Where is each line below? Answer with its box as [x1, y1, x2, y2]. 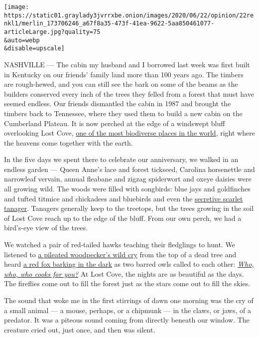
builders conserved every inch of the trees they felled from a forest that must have [4, 88, 254, 99]
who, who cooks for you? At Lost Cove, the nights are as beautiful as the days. [4, 268, 244, 279]
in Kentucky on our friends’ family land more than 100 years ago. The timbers [4, 69, 244, 79]
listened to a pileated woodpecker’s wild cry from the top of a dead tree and [4, 249, 237, 259]
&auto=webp [4, 36, 40, 44]
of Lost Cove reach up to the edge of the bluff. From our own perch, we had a [4, 212, 242, 223]
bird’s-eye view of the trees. [4, 222, 88, 233]
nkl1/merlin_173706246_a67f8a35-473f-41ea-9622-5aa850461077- [4, 20, 215, 27]
